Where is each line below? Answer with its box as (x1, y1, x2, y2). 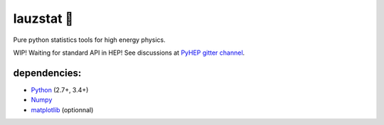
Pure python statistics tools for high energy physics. (13, 36, 166, 44)
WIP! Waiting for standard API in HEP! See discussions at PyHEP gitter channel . (13, 48, 245, 57)
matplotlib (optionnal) (31, 105, 94, 114)
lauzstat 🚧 (13, 11, 74, 26)
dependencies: (13, 67, 82, 79)
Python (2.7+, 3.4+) (31, 85, 89, 94)
